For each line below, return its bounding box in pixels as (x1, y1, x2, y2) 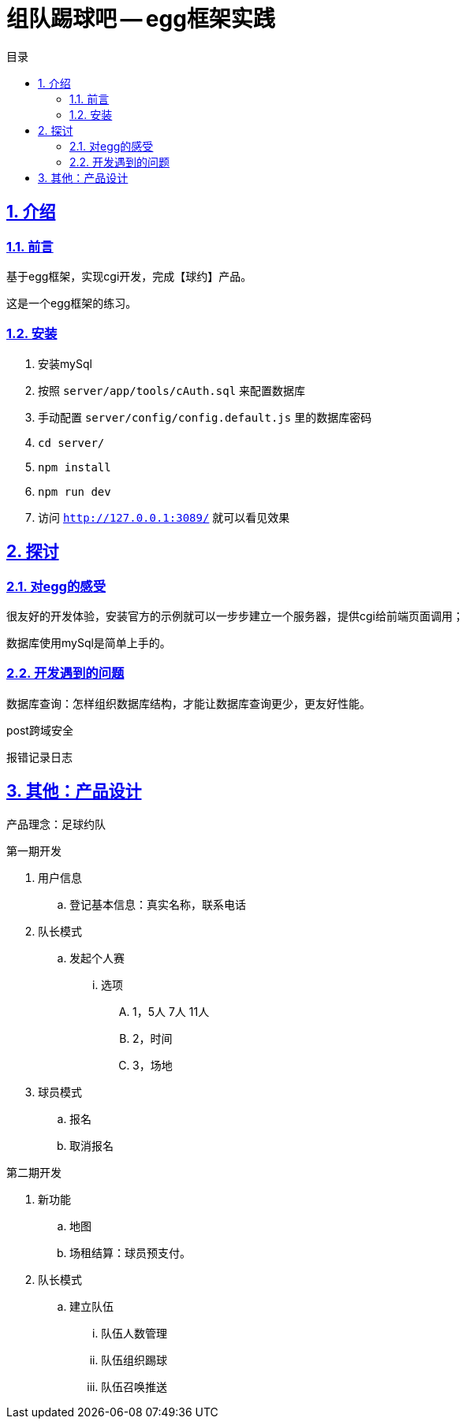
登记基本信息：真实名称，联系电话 (69, 897, 246, 911)
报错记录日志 (6, 750, 73, 764)
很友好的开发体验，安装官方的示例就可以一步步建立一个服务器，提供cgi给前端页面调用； (6, 608, 464, 623)
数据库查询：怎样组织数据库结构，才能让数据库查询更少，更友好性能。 (6, 696, 371, 710)
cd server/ (38, 436, 105, 449)
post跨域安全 (6, 723, 73, 737)
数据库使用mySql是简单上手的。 (6, 635, 171, 649)
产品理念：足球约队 (6, 817, 106, 831)
